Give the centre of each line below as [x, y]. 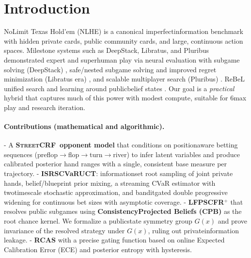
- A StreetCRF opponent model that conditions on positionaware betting [121, 145]
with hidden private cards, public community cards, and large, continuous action [124, 40]
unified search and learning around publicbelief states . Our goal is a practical [119, 88]
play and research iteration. [45, 107]
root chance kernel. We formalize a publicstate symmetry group [98, 221]
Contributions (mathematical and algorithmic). [84, 126]
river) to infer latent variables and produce [176, 154]
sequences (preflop [31, 154]
